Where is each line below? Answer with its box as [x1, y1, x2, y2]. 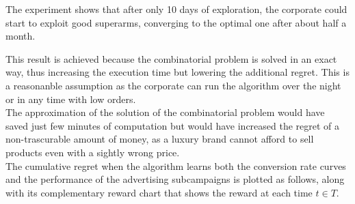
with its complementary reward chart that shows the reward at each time [5, 185, 313, 199]
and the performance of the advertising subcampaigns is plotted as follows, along [5, 172, 345, 186]
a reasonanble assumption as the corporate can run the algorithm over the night [5, 78, 341, 92]
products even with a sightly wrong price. [5, 145, 180, 159]
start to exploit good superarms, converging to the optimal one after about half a [5, 15, 347, 29]
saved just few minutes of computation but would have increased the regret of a [5, 118, 340, 132]
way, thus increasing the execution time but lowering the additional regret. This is [5, 65, 350, 79]
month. [5, 29, 36, 43]
